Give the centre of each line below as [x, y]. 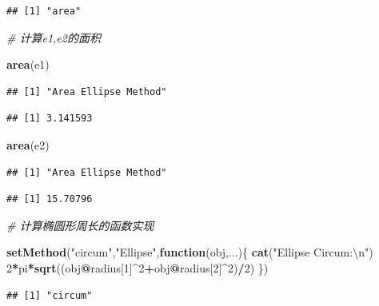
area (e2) [28, 144]
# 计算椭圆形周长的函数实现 [80, 225]
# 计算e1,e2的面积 [54, 37]
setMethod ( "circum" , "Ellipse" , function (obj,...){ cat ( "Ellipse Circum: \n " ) [190, 252]
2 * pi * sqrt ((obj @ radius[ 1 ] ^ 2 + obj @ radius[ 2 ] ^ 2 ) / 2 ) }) [138, 267]
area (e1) [28, 64]
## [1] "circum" [50, 295]
